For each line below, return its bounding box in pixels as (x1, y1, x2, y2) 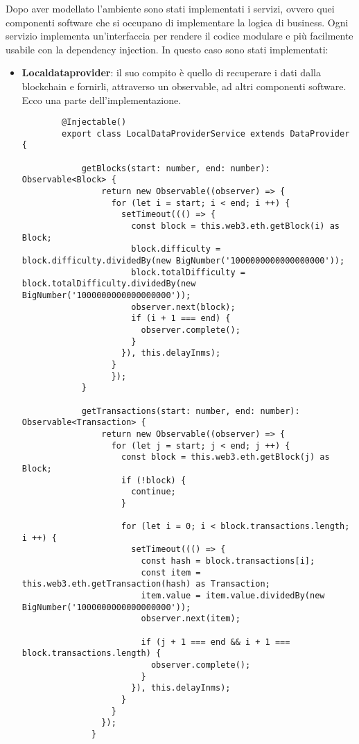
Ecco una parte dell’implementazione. (21, 92, 182, 107)
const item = (141, 567, 201, 578)
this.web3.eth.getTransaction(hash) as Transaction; (21, 579, 270, 589)
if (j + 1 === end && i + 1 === (141, 637, 290, 647)
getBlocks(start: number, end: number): (81, 163, 270, 173)
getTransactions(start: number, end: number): (81, 406, 300, 416)
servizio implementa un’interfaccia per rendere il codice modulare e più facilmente (6, 28, 353, 43)
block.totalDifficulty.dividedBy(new (21, 279, 196, 289)
